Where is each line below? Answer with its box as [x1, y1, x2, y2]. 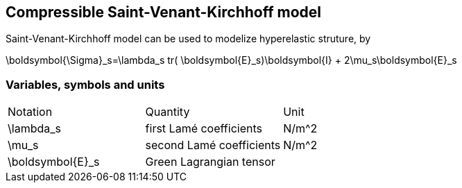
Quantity [145, 105, 190, 119]
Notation [8, 105, 53, 119]
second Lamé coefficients [145, 138, 281, 153]
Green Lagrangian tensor [145, 155, 275, 169]
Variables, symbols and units [6, 77, 165, 92]
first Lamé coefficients [145, 121, 262, 136]
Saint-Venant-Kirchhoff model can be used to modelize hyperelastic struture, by [6, 33, 371, 45]
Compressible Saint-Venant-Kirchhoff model [6, 3, 321, 21]
